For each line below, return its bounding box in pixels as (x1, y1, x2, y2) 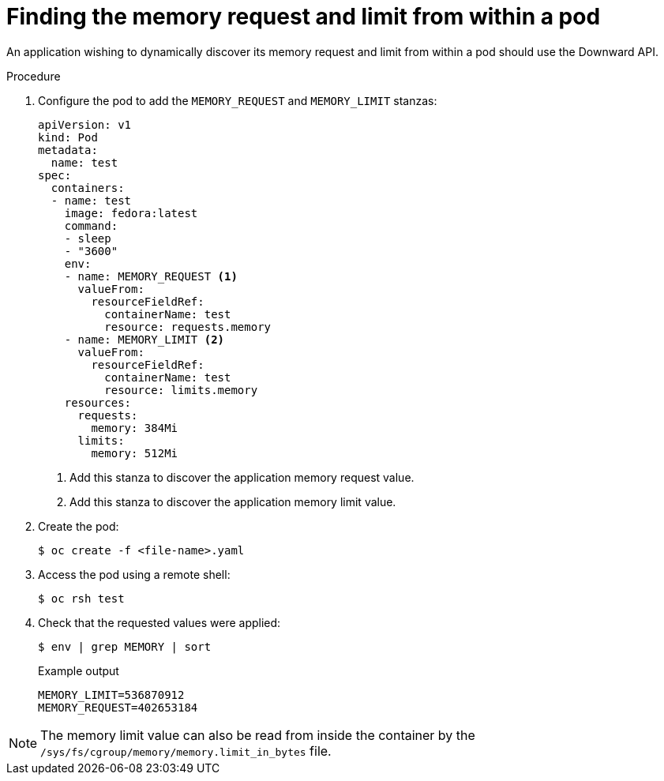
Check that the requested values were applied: (38, 615, 281, 629)
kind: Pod (38, 130, 98, 144)
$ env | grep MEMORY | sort (38, 640, 212, 653)
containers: (51, 181, 125, 194)
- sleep (64, 231, 111, 245)
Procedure (6, 69, 61, 83)
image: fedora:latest (64, 206, 198, 220)
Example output (38, 663, 119, 678)
